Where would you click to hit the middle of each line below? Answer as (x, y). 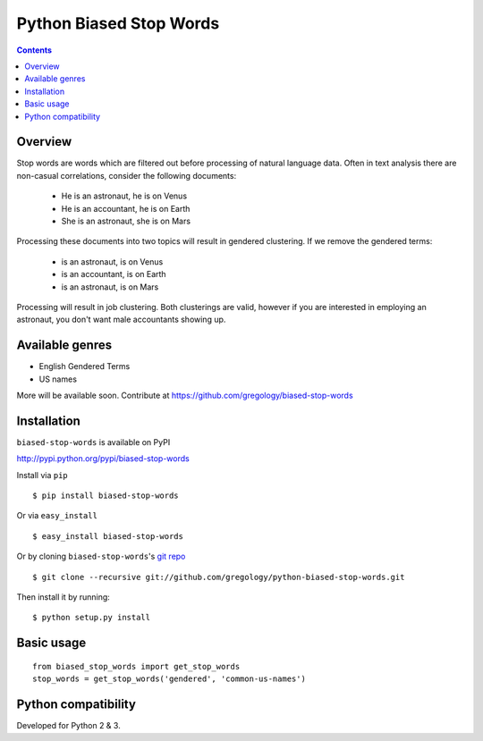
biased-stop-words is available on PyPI (93, 442)
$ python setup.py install (92, 618)
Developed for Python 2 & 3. (68, 726)
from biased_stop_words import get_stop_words (136, 666)
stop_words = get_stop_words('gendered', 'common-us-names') (169, 679)
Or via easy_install (57, 516)
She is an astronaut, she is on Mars (126, 221)
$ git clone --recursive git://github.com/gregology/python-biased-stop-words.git (219, 577)
